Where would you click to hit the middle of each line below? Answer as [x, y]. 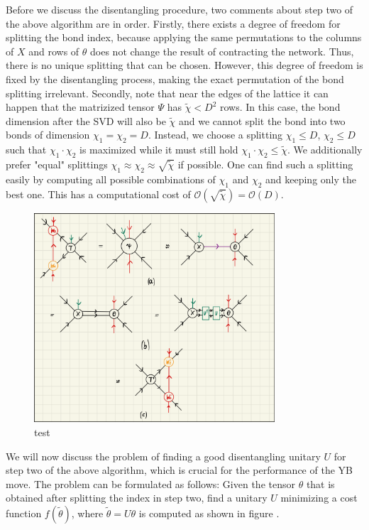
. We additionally [325, 150]
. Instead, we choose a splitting [215, 135]
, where [87, 513]
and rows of [54, 51]
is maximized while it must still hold [159, 150]
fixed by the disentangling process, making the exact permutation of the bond [175, 79]
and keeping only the [311, 179]
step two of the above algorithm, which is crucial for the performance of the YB [179, 470]
